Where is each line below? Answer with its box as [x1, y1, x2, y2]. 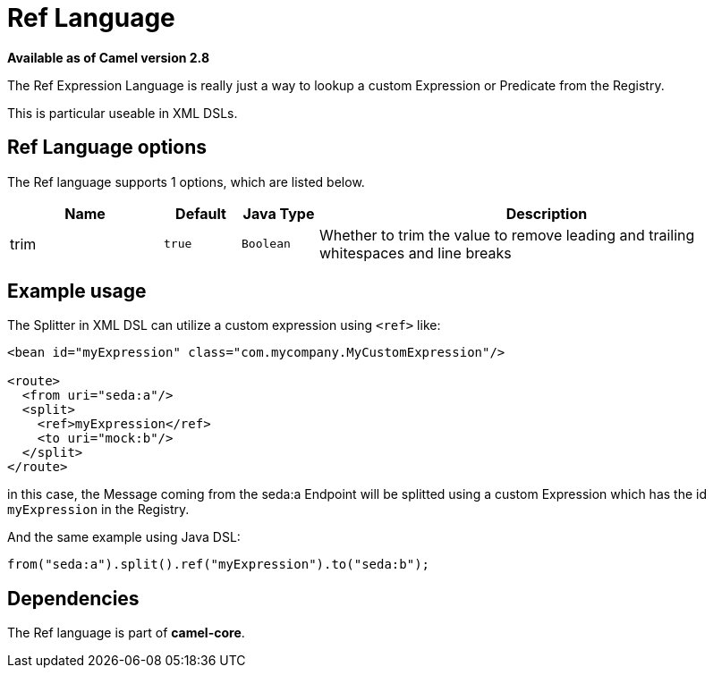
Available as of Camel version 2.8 [7, 49, 209, 65]
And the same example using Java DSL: [7, 529, 241, 545]
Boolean [242, 237, 291, 251]
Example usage [7, 280, 147, 303]
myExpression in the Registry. [7, 502, 190, 518]
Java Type [242, 204, 315, 223]
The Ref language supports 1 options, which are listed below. [7, 173, 365, 190]
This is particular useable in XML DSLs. [7, 105, 238, 121]
